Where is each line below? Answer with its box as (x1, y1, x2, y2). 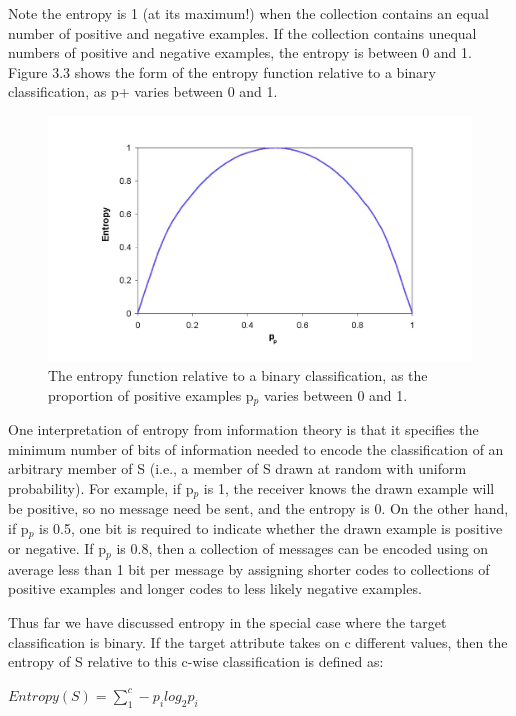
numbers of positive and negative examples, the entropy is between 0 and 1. (8, 42, 472, 63)
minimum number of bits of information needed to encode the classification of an (8, 438, 504, 459)
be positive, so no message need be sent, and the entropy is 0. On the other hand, (8, 498, 509, 519)
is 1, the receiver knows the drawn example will (203, 477, 495, 498)
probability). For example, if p (8, 477, 194, 498)
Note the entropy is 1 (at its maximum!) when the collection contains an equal (8, 3, 489, 23)
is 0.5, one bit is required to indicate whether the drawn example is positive (39, 517, 503, 538)
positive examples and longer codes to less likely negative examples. (8, 578, 422, 599)
